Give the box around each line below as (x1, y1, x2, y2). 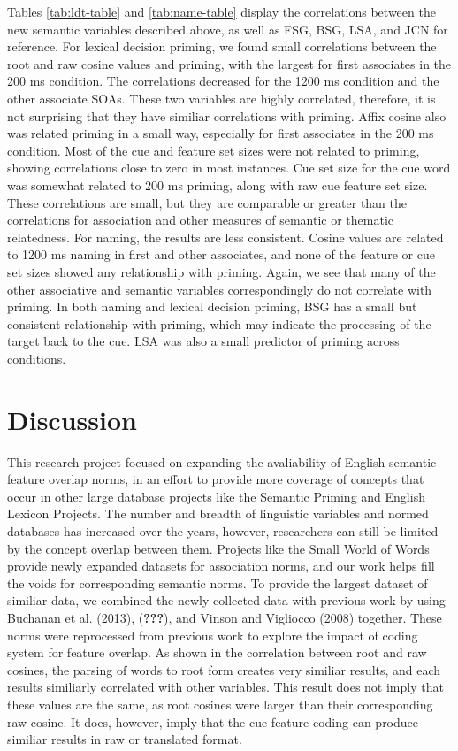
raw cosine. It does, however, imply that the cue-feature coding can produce (7, 712, 419, 731)
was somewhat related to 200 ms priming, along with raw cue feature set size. (7, 175, 428, 194)
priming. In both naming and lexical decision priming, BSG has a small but (7, 297, 417, 316)
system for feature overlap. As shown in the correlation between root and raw (7, 643, 427, 662)
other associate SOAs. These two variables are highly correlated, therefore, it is (7, 88, 436, 107)
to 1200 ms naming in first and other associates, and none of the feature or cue (7, 245, 435, 264)
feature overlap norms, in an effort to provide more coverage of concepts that (7, 470, 424, 488)
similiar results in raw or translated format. (7, 730, 242, 748)
